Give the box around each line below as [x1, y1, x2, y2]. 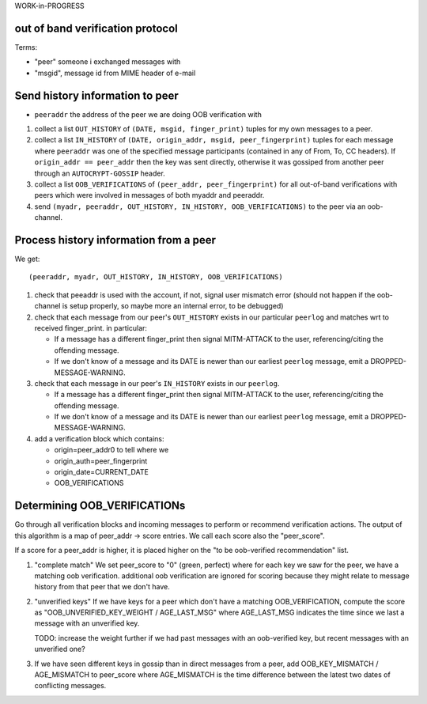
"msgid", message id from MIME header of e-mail [34, 68, 196, 78]
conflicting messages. [34, 681, 107, 691]
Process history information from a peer [14, 233, 217, 247]
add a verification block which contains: [34, 433, 165, 443]
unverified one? [34, 645, 86, 654]
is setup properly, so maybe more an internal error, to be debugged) [62, 301, 284, 311]
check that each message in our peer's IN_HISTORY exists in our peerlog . [34, 378, 280, 388]
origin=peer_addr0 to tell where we [54, 445, 169, 455]
